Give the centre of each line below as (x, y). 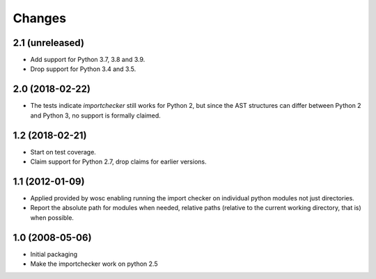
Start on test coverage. (63, 152)
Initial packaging (54, 254)
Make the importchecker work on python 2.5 (94, 264)
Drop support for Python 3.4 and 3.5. (83, 69)
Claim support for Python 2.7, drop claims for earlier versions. (118, 162)
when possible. (52, 217)
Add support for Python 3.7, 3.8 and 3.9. (88, 60)
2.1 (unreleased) (49, 43)
